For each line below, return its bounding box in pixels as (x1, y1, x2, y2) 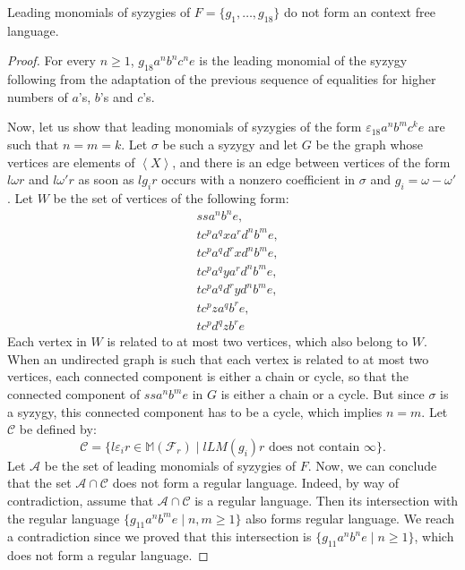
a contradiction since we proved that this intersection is (7, 527, 312, 546)
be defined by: (19, 420, 97, 438)
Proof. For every (7, 51, 96, 70)
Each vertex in (7, 332, 87, 351)
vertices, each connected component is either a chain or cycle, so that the (7, 367, 409, 386)
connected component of (7, 385, 141, 404)
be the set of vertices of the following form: (53, 188, 289, 207)
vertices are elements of (7, 152, 135, 171)
